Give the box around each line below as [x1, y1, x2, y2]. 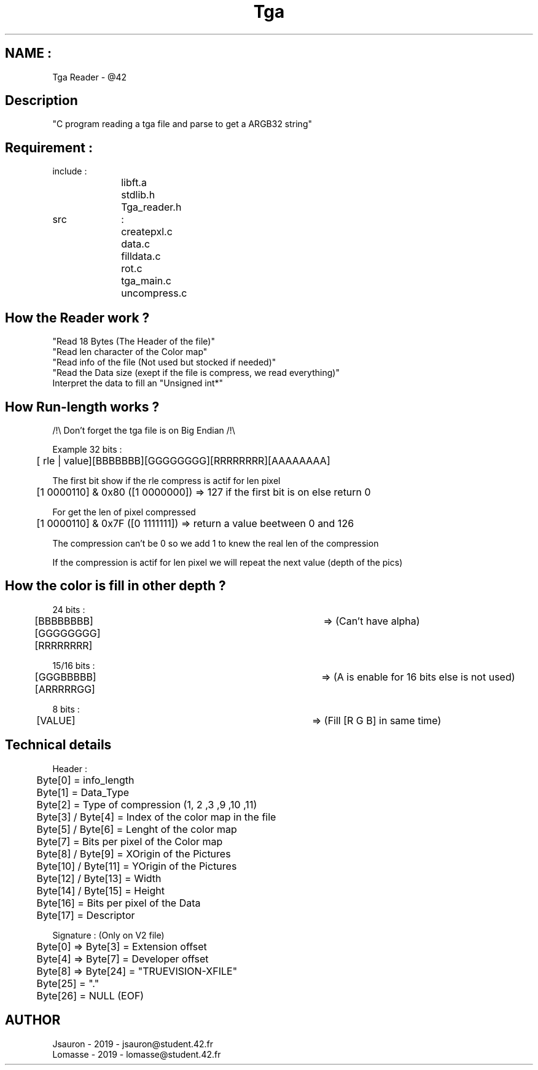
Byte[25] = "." [36, 977, 99, 990]
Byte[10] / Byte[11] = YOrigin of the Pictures [36, 859, 237, 872]
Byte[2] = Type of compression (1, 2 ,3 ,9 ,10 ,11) [36, 798, 257, 811]
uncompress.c [121, 287, 187, 300]
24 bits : [52, 604, 85, 615]
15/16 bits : [52, 660, 95, 671]
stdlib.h [121, 189, 155, 201]
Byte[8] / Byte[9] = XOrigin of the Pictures [36, 847, 231, 860]
